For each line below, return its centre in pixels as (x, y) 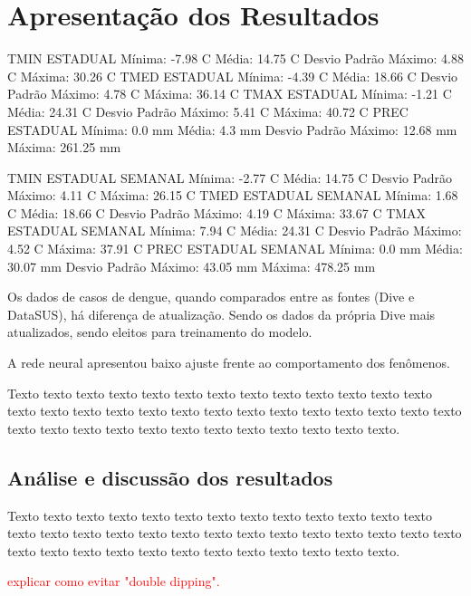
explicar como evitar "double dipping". (114, 581)
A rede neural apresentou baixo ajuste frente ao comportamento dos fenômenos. (229, 363)
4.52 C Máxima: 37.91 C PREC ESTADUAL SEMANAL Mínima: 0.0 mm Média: (235, 249)
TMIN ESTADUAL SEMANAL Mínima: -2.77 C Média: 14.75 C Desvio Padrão (230, 177)
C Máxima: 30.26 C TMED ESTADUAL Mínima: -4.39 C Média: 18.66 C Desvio (233, 76)
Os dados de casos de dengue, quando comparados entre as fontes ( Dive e (211, 297)
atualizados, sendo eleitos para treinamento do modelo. (160, 332)
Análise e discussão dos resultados (170, 477)
